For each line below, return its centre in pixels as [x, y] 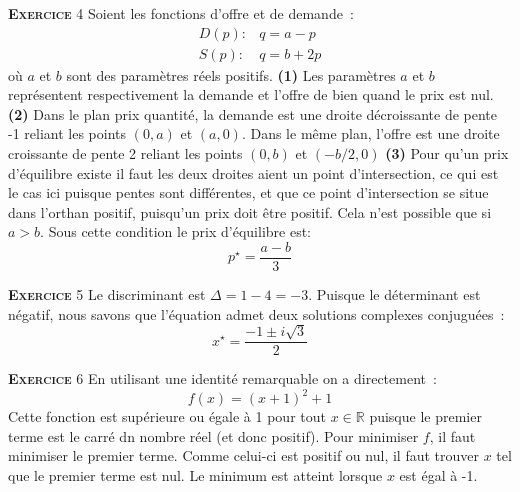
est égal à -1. [438, 474]
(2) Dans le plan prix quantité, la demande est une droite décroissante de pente [253, 113]
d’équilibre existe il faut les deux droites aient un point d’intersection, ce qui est [253, 172]
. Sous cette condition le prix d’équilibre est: [175, 231]
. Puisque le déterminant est [394, 294]
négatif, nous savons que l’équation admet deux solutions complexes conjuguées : [256, 313]
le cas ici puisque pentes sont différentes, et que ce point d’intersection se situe [248, 192]
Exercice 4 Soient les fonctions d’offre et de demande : [181, 13]
